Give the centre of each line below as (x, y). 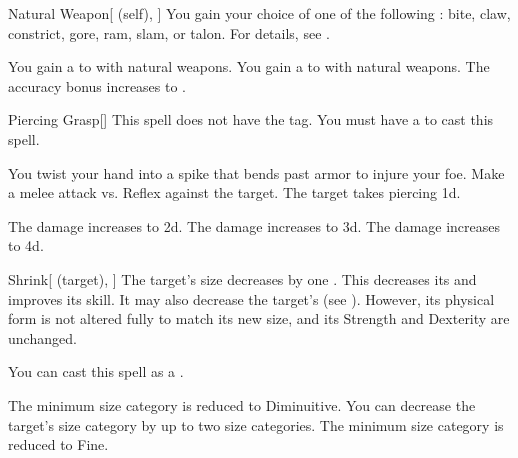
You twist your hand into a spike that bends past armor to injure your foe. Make (256, 172)
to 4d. (26, 245)
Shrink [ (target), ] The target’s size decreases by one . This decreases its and (242, 278)
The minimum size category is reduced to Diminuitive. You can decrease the (242, 404)
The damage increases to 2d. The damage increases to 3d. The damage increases (254, 225)
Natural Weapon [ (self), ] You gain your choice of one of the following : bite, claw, (259, 13)
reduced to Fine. (58, 444)
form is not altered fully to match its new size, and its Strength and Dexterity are (259, 318)
